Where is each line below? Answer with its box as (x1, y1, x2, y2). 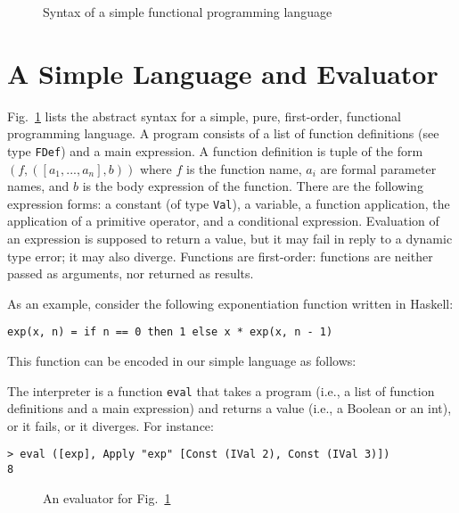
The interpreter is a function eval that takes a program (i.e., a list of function (7, 381, 435, 400)
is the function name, (185, 159, 302, 178)
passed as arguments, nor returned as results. (7, 264, 254, 283)
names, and (7, 177, 70, 195)
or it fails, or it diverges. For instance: (7, 416, 214, 434)
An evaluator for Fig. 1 (43, 488, 171, 507)
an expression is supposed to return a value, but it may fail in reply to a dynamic (7, 229, 453, 247)
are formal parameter (320, 159, 437, 178)
